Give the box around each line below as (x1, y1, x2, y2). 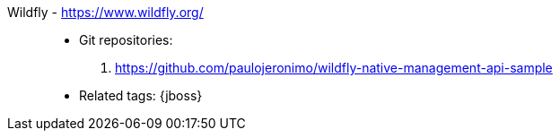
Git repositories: (79, 32, 173, 47)
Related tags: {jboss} (79, 88, 203, 103)
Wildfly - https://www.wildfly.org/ (7, 4, 204, 20)
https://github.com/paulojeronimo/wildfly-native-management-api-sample (115, 60, 553, 75)
